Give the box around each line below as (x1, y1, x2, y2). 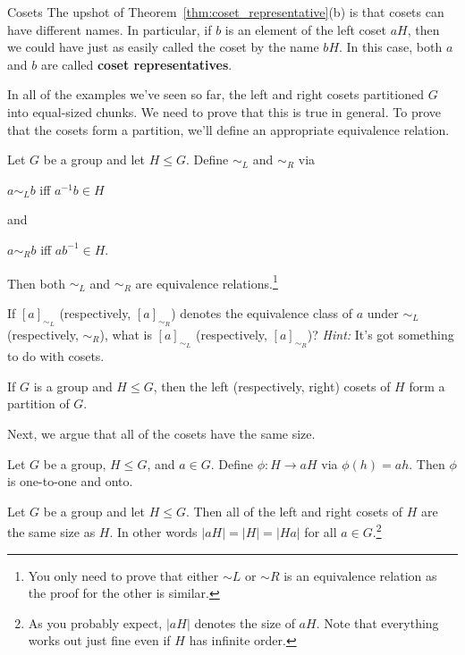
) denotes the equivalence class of (171, 303, 353, 322)
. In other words (109, 523, 198, 541)
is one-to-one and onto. (7, 472, 133, 491)
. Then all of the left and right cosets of (185, 501, 403, 520)
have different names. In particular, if (7, 20, 212, 38)
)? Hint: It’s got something (307, 324, 454, 343)
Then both (7, 273, 65, 292)
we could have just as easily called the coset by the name (7, 38, 319, 56)
